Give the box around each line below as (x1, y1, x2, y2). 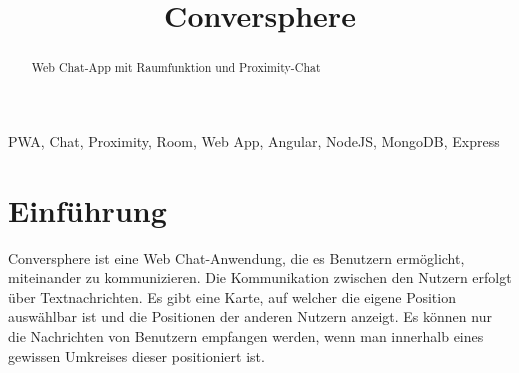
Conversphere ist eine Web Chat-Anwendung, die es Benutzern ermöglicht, (8, 247, 465, 268)
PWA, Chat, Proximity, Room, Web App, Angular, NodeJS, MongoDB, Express (8, 130, 500, 151)
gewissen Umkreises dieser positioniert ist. (8, 345, 265, 366)
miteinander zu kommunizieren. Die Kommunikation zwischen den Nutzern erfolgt (8, 267, 512, 288)
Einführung (8, 189, 167, 230)
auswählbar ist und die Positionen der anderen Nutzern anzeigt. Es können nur (8, 306, 492, 327)
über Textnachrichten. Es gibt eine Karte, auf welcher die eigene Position (8, 286, 456, 307)
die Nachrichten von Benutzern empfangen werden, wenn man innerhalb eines (8, 325, 484, 346)
